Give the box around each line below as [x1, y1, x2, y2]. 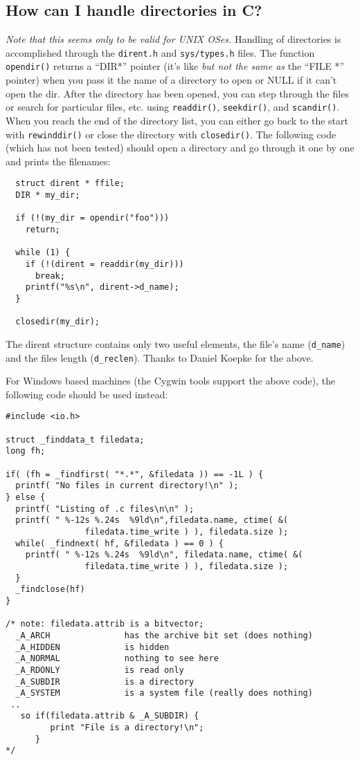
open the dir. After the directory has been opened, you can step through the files [6, 86, 349, 100]
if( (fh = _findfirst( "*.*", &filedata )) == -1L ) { [6, 469, 264, 479]
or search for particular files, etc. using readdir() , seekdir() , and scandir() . [6, 100, 340, 114]
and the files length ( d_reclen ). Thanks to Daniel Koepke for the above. [6, 350, 314, 364]
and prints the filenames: [6, 154, 111, 168]
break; [35, 270, 65, 281]
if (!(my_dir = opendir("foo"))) [15, 213, 170, 223]
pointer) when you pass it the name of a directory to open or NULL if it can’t [6, 73, 337, 87]
